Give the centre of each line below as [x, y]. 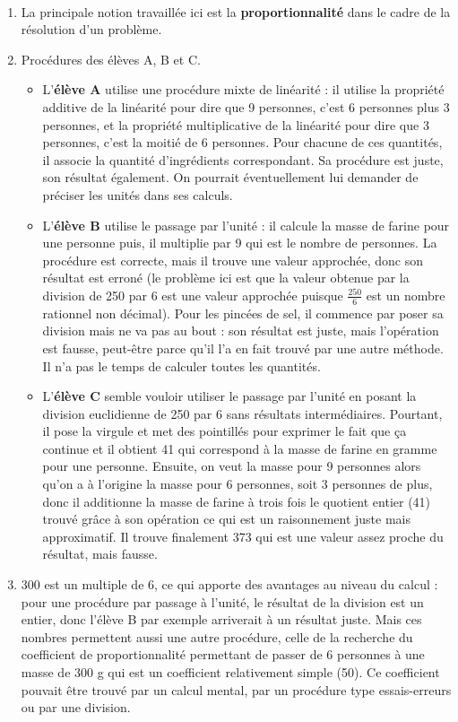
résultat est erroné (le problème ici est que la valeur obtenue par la [226, 278]
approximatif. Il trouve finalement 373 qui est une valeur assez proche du [243, 536]
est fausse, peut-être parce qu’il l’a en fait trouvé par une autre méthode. [243, 348]
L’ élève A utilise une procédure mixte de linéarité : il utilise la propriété [243, 89]
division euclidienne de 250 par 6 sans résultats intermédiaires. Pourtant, [242, 413]
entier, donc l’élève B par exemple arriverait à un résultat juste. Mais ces [221, 619]
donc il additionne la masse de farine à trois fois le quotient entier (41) [237, 501]
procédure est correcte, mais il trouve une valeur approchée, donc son [233, 260]
